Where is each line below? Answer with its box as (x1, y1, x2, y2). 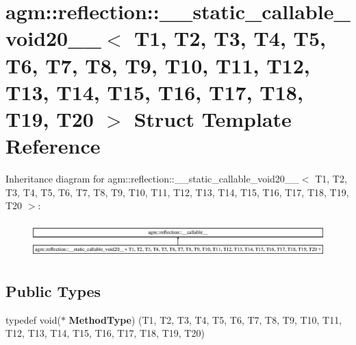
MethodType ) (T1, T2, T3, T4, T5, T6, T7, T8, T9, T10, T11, (68, 312, 342, 326)
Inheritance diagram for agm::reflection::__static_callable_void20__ (5, 171, 299, 186)
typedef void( (5, 312, 61, 326)
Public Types (5, 280, 101, 301)
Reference (5, 132, 101, 160)
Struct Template (133, 104, 292, 132)
